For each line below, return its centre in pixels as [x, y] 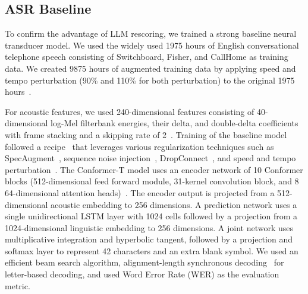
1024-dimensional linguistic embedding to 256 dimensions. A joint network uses [149, 227]
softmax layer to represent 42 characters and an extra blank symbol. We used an [152, 250]
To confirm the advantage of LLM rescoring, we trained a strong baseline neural [151, 33]
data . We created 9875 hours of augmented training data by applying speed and [150, 68]
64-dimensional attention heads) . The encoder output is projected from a [140, 192]
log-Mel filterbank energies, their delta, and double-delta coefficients [175, 123]
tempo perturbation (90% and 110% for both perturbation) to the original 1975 [150, 80]
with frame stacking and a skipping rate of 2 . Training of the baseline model [146, 134]
